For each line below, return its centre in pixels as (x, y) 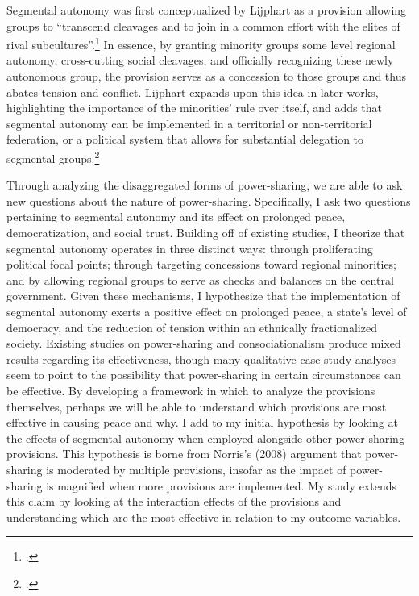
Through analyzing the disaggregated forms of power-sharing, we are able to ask (205, 185)
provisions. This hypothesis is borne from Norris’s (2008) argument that (184, 454)
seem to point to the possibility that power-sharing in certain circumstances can (204, 375)
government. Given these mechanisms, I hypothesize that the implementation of (203, 296)
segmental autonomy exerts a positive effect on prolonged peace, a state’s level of (207, 311)
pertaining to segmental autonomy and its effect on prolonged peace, (176, 217)
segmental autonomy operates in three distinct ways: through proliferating (190, 248)
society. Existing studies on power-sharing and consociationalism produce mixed (204, 343)
